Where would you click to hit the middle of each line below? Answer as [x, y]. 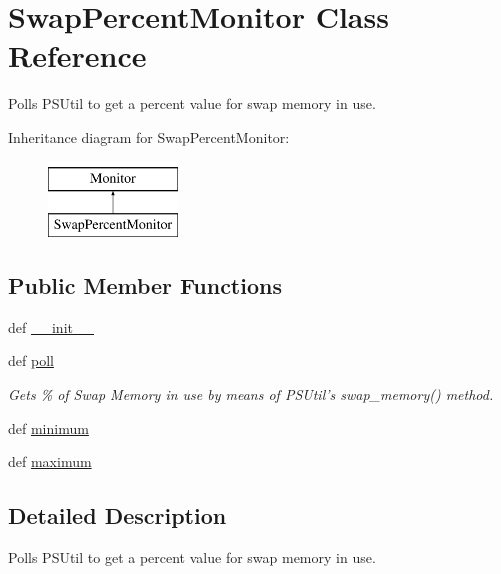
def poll [31, 360]
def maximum [50, 461]
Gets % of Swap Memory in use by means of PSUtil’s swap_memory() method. [251, 394]
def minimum [48, 427]
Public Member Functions [145, 285]
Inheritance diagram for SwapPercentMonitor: [149, 136]
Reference [77, 55]
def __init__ [51, 326]
